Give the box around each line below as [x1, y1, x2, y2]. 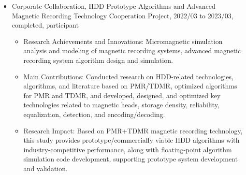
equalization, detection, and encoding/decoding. [23, 109, 165, 119]
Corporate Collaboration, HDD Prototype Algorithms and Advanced [12, 1, 216, 11]
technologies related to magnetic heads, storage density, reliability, [23, 100, 219, 110]
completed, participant [12, 20, 79, 30]
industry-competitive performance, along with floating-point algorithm [23, 144, 232, 154]
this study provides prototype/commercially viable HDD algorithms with [23, 135, 240, 145]
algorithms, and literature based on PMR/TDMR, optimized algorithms [23, 81, 237, 91]
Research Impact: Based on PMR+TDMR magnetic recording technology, [23, 125, 243, 135]
